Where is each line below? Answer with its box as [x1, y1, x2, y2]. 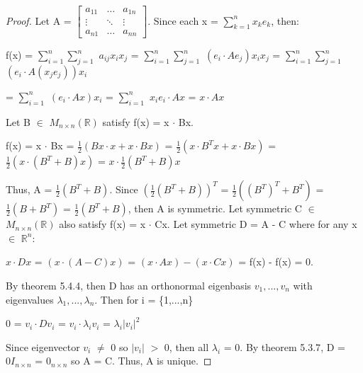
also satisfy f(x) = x [59, 217, 146, 231]
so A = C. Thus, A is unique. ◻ [71, 353, 212, 368]
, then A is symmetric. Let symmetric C [128, 201, 302, 216]
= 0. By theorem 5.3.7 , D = [223, 339, 345, 354]
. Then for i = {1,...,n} [94, 292, 194, 306]
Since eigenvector [6, 339, 80, 354]
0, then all [164, 339, 209, 354]
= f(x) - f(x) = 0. [238, 254, 314, 269]
